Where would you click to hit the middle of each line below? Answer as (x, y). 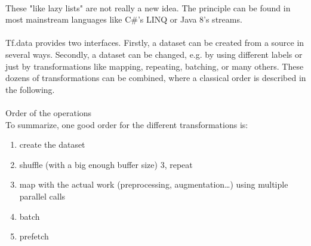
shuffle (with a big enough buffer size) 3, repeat (106, 164)
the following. (30, 89)
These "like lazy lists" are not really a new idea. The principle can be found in (148, 7)
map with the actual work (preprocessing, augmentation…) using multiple (154, 184)
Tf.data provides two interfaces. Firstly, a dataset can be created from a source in (155, 43)
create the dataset (52, 144)
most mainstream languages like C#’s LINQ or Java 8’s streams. (124, 19)
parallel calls (42, 196)
